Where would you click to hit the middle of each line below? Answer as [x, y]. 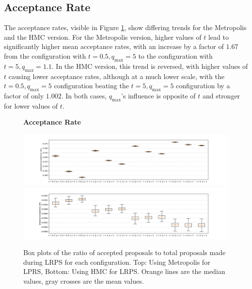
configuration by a [203, 86]
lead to [218, 37]
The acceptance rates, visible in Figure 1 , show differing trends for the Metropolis [125, 27]
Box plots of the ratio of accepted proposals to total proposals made [125, 252]
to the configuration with [175, 56]
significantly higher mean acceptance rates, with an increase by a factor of [114, 46]
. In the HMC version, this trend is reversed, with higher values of [150, 66]
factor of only [24, 95]
